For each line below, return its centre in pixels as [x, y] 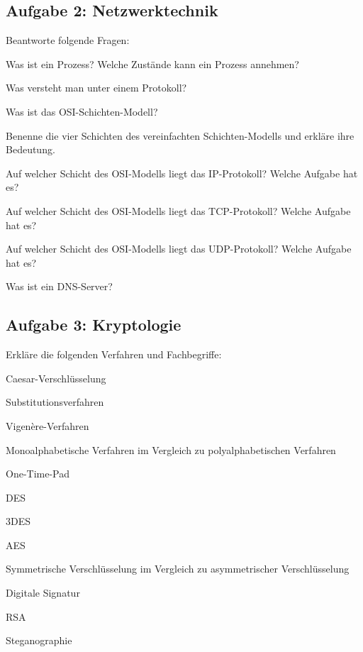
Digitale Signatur [43, 593]
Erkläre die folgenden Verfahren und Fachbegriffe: [114, 354]
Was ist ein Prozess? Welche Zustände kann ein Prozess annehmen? [152, 63]
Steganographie [39, 640]
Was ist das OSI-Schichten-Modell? [82, 111]
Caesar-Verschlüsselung [56, 378]
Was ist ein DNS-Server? [59, 286]
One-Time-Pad [38, 474]
